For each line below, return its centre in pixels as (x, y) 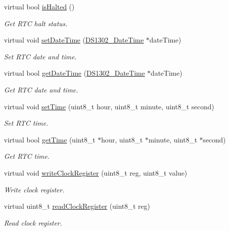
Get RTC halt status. (36, 23)
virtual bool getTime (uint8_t (50, 139)
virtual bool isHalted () (39, 6)
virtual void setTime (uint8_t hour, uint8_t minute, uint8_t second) (109, 106)
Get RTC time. (27, 156)
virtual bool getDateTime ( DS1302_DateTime (74, 73)
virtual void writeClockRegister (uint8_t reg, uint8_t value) (96, 172)
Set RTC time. (26, 123)
